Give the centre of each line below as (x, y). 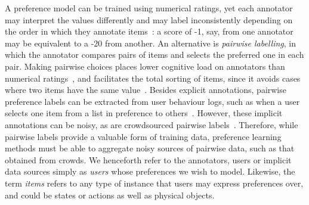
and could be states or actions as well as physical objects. (110, 195)
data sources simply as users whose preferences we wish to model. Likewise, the (150, 171)
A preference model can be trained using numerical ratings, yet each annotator (149, 8)
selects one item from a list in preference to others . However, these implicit (144, 113)
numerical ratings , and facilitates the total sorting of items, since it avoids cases (153, 78)
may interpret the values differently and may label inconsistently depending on (149, 19)
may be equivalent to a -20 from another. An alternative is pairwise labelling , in (150, 43)
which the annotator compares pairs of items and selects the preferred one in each (154, 55)
